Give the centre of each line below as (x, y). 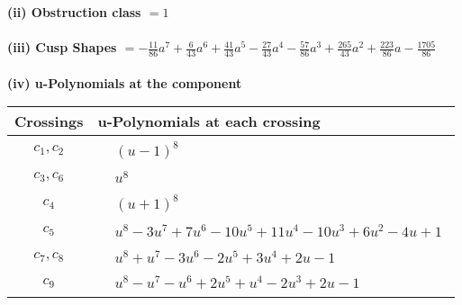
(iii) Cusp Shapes (62, 47)
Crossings (49, 121)
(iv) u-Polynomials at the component (125, 82)
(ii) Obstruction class (74, 12)
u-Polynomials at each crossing (209, 121)
